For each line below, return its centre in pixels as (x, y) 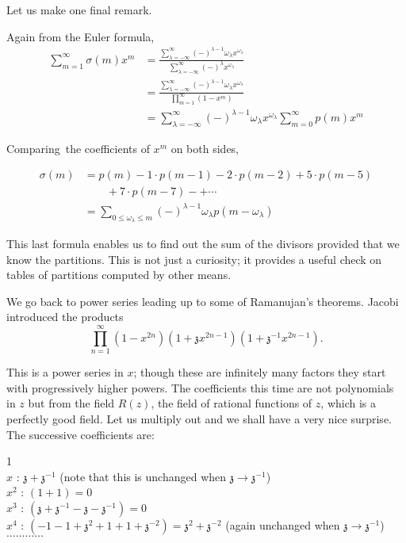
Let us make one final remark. (79, 10)
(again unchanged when (283, 524)
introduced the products (65, 317)
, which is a (349, 403)
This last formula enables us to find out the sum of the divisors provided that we (203, 244)
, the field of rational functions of (232, 403)
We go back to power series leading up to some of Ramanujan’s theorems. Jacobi (203, 301)
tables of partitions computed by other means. (119, 275)
